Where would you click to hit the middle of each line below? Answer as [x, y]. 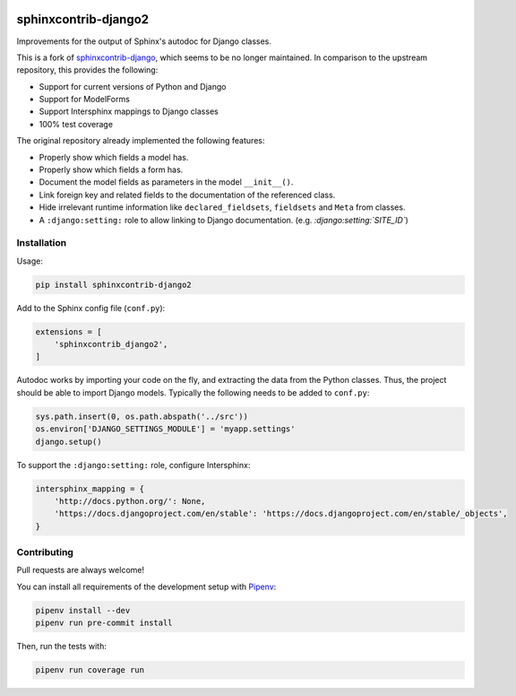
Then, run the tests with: [61, 647]
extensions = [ [69, 331]
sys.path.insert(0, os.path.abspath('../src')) [142, 416]
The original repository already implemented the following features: [141, 141]
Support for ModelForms [84, 100]
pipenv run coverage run [90, 670]
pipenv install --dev [83, 610]
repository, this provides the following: [87, 70]
